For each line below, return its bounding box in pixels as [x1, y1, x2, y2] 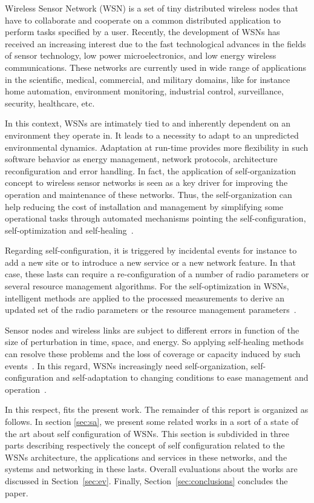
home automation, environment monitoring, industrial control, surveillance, [5, 85, 284, 97]
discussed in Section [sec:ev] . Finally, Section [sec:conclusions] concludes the [5, 474, 288, 487]
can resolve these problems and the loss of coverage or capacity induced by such [5, 347, 301, 360]
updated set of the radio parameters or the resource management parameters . [5, 303, 296, 316]
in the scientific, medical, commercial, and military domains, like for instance [5, 73, 290, 85]
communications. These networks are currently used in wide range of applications [5, 61, 306, 73]
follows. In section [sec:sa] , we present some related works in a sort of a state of [5, 415, 298, 427]
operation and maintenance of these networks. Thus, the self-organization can [5, 188, 292, 200]
